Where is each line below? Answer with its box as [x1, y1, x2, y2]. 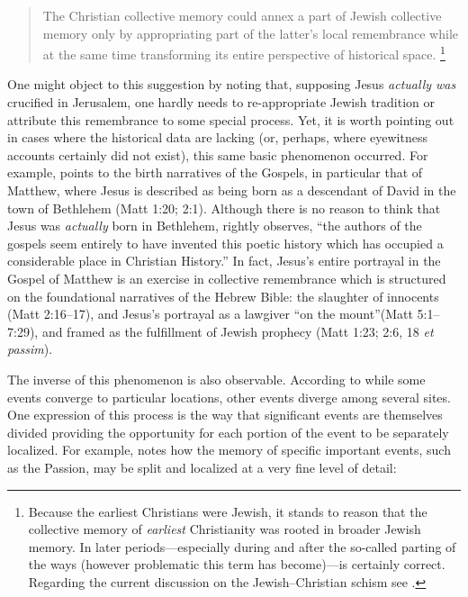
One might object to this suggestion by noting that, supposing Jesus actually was [7, 75, 456, 94]
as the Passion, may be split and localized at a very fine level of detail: [7, 457, 397, 476]
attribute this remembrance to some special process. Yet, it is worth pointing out [7, 110, 454, 129]
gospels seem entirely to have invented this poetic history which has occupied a [7, 233, 444, 252]
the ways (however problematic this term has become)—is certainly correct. [28, 555, 445, 574]
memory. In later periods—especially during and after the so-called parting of [28, 537, 456, 556]
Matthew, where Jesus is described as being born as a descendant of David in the [7, 181, 456, 199]
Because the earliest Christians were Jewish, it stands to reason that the [28, 502, 427, 520]
